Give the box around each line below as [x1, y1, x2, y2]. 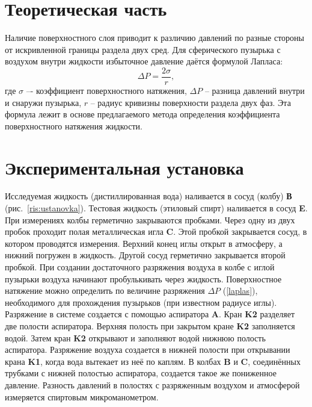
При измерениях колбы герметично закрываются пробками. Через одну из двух [5, 213, 295, 226]
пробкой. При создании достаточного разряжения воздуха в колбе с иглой [5, 261, 275, 273]
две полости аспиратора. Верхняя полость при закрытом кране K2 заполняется [5, 320, 295, 332]
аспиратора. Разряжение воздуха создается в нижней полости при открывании [5, 343, 290, 356]
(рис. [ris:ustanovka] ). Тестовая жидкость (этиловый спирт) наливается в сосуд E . [5, 202, 308, 214]
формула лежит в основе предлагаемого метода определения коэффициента [5, 108, 280, 120]
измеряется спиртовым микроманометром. [5, 390, 159, 403]
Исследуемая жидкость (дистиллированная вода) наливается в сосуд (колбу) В [5, 190, 292, 202]
